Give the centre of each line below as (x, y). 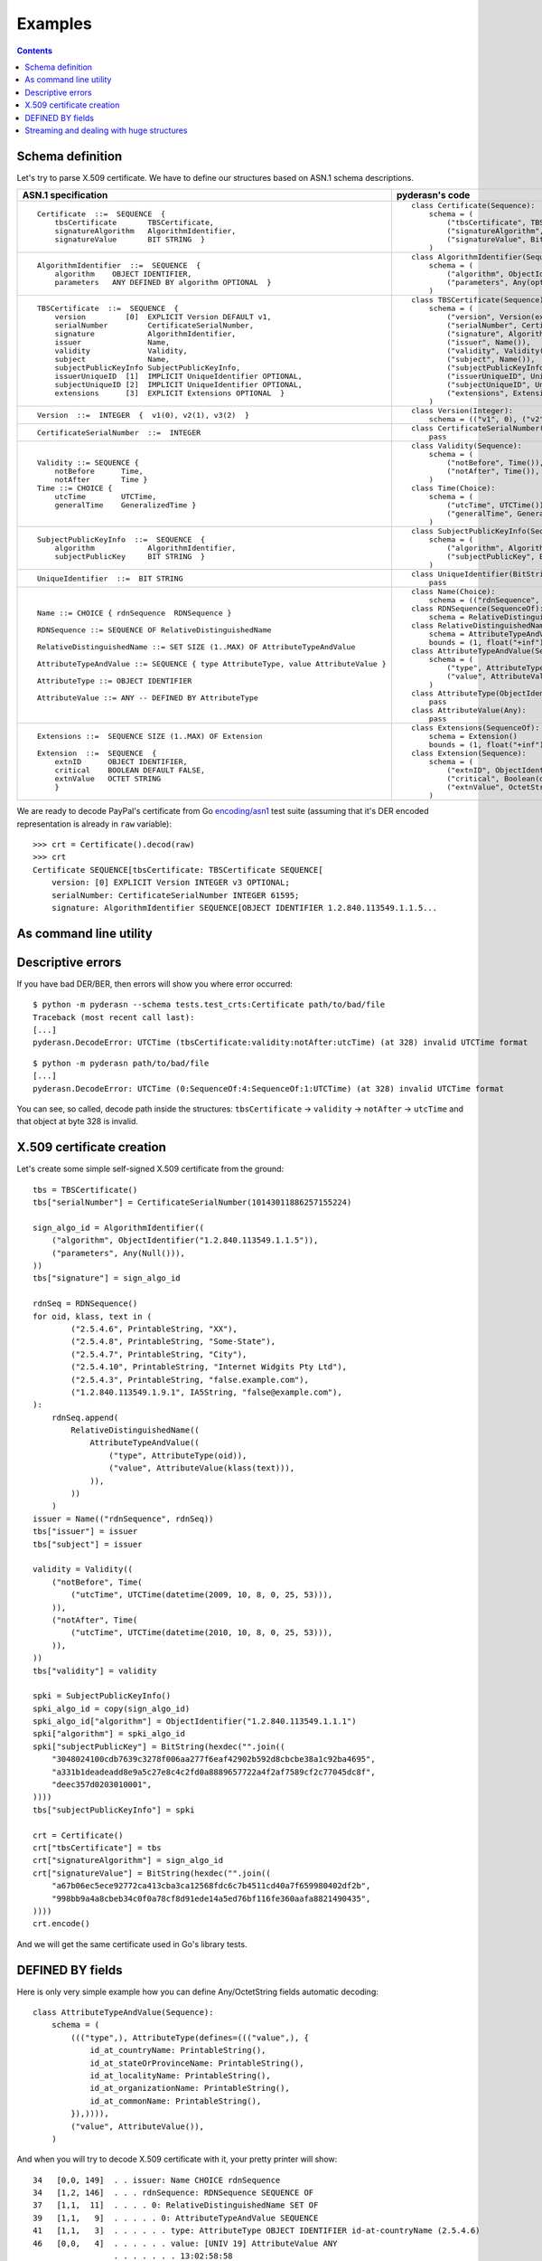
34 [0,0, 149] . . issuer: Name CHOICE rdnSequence (157, 2180)
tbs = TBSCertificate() (85, 1190)
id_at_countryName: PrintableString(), (178, 2050)
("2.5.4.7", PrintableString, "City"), (159, 1354)
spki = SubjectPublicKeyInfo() (102, 1696)
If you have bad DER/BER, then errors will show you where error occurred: (155, 984)
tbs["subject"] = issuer (88, 1544)
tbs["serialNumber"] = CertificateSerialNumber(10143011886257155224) (192, 1202)
